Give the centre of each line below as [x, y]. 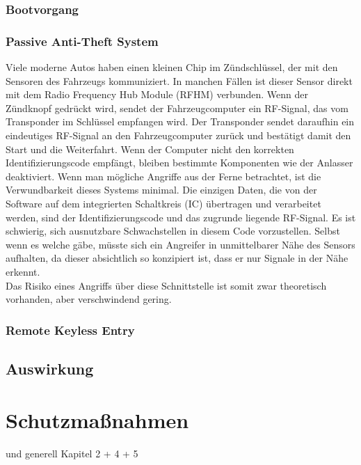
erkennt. [23, 271]
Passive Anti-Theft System [82, 41]
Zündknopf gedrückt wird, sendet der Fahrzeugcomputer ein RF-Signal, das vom [177, 108]
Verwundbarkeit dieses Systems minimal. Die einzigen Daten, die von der [161, 190]
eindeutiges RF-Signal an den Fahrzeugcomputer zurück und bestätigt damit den [178, 135]
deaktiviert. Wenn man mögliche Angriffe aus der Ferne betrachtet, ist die [163, 176]
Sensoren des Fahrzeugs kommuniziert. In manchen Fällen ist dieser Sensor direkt [179, 80]
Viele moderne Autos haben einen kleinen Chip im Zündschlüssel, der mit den [172, 67]
